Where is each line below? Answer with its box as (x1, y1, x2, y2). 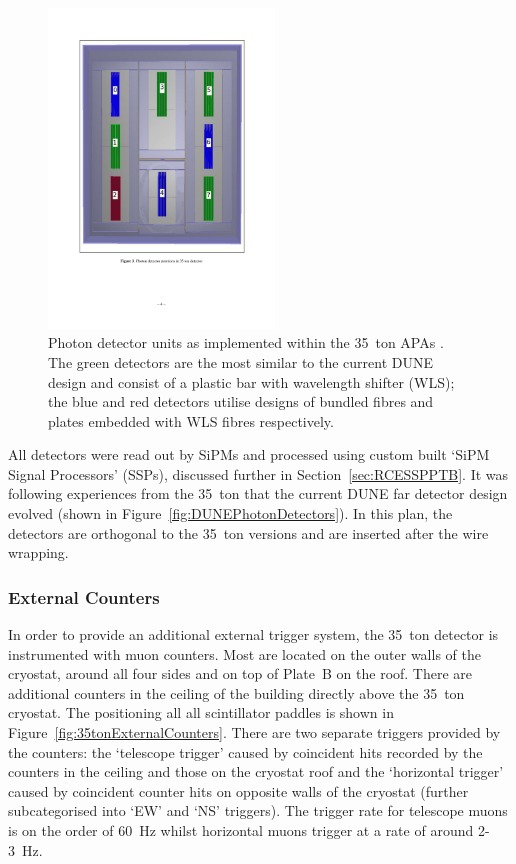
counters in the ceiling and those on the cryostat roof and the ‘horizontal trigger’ (8, 761, 504, 782)
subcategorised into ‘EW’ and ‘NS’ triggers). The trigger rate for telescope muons (8, 800, 508, 821)
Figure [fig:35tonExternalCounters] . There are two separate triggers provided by (8, 722, 501, 743)
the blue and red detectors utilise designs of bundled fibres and (48, 391, 434, 412)
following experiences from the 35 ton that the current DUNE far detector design (8, 483, 508, 504)
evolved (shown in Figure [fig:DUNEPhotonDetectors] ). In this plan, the (8, 503, 453, 524)
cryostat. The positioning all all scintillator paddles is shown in (8, 702, 394, 723)
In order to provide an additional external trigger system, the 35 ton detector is (8, 624, 499, 645)
